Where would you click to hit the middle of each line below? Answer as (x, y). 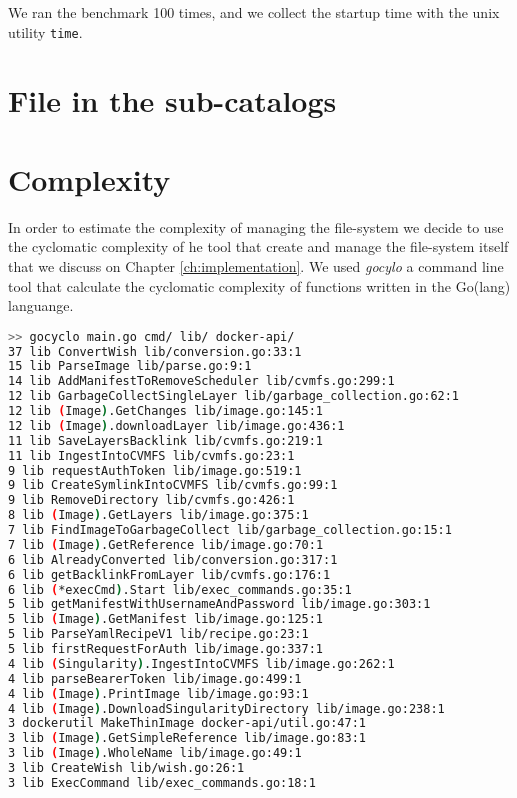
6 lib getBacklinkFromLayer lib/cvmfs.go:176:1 (169, 574)
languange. (41, 305)
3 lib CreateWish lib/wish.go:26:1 (126, 768)
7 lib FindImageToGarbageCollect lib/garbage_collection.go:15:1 (230, 530)
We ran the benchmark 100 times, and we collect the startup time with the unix (254, 12)
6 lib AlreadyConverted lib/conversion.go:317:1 (173, 559)
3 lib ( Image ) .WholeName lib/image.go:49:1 (155, 753)
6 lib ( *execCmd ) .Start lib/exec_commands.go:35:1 (180, 589)
